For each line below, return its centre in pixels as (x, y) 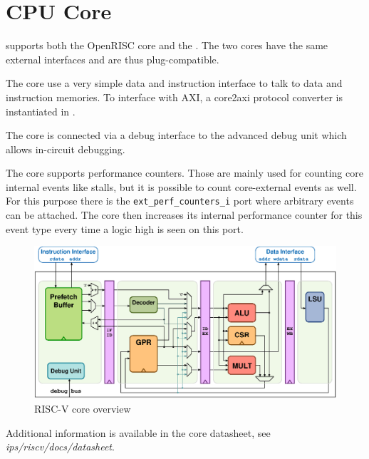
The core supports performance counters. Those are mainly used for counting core (184, 173)
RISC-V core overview (83, 408)
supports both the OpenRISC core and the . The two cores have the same (167, 45)
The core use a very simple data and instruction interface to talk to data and (174, 83)
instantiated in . (41, 111)
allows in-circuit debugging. (66, 149)
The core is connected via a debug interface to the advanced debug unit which (176, 135)
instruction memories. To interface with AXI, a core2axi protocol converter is (174, 97)
